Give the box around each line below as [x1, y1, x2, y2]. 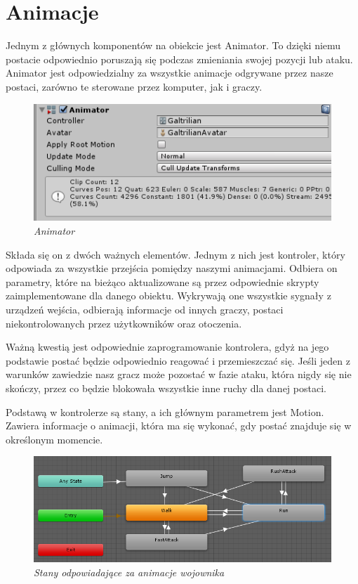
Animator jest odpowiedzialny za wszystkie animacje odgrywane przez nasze [6, 65, 333, 80]
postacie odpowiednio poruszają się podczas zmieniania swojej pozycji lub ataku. [6, 51, 353, 66]
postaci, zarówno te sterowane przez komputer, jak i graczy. [6, 79, 263, 93]
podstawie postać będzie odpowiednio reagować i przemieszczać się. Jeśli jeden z [6, 353, 350, 368]
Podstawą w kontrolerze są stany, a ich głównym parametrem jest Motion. [6, 404, 324, 419]
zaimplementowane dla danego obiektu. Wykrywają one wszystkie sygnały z [6, 288, 331, 303]
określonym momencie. [6, 431, 103, 446]
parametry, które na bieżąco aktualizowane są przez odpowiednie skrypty [6, 274, 319, 289]
